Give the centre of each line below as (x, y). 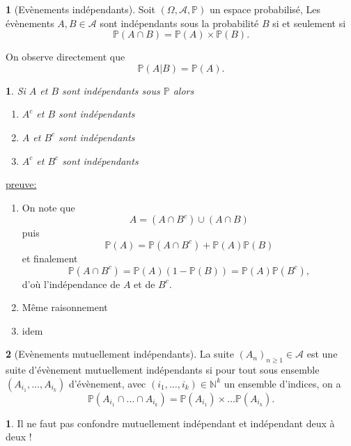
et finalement (50, 258)
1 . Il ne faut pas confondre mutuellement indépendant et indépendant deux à (170, 423)
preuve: (21, 184)
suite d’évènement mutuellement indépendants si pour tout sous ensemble (163, 370)
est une (322, 354)
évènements (30, 23)
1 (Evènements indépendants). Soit (80, 9)
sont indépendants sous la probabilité (179, 23)
